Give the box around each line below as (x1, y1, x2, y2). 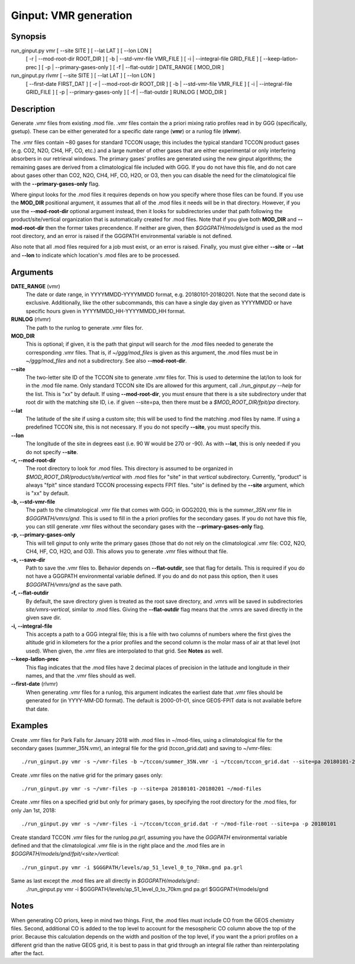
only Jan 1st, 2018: (11, 806, 56, 814)
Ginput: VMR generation (11, 9, 133, 22)
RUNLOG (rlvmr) (11, 316, 51, 323)
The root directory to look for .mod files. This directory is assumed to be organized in (25, 465, 233, 472)
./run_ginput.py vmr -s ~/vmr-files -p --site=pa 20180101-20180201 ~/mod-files (21, 785, 262, 792)
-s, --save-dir (11, 556, 46, 563)
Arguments (11, 267, 54, 277)
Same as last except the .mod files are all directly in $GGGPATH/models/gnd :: (11, 877, 200, 885)
